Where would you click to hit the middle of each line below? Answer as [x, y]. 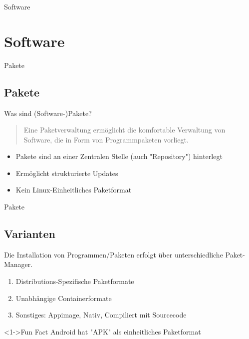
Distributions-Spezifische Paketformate [75, 281]
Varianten [30, 234]
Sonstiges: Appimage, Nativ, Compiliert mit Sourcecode [101, 315]
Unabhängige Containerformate [64, 298]
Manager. [18, 264]
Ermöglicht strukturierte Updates [67, 173]
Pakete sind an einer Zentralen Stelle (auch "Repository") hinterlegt [119, 156]
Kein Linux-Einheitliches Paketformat [74, 190]
